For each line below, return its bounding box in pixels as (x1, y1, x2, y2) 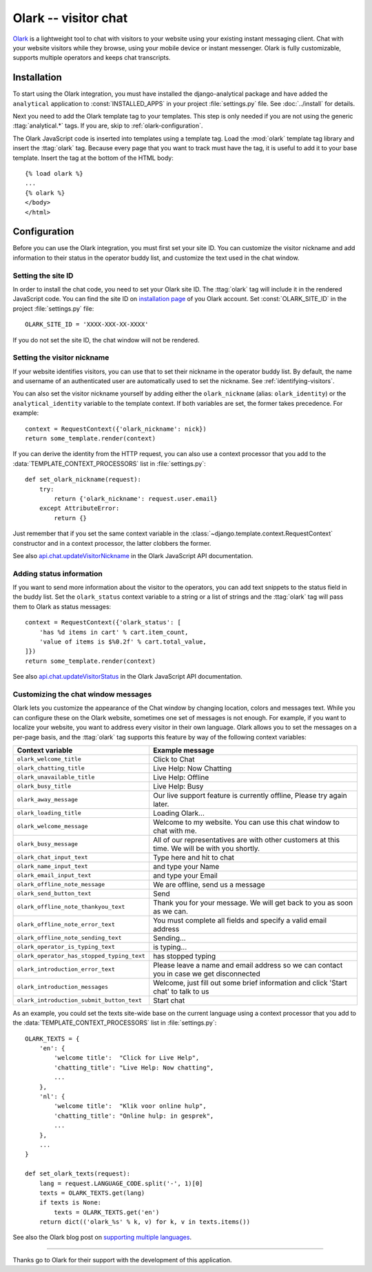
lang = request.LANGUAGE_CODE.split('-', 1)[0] (39, 1179, 203, 1187)
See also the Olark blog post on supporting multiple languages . (12, 1233, 192, 1242)
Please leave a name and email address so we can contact (152, 960, 343, 970)
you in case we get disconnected (152, 969, 261, 978)
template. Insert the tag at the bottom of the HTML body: (12, 154, 174, 162)
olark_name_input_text (17, 863, 89, 870)
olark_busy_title (17, 783, 72, 790)
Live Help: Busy (152, 781, 204, 791)
